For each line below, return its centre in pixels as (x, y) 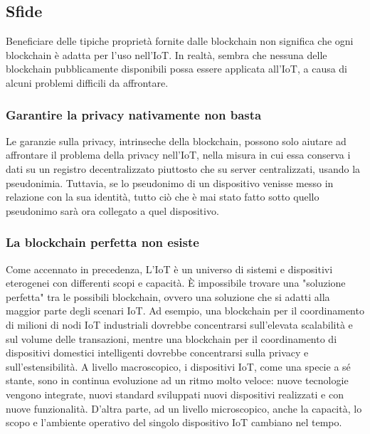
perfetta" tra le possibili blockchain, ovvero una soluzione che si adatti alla (168, 296)
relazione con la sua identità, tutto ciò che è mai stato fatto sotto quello (163, 197)
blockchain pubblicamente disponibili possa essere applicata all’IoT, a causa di (177, 69)
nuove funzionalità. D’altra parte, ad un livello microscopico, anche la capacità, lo (184, 408)
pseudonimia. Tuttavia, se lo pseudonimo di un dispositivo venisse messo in (170, 182)
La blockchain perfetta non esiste (102, 242)
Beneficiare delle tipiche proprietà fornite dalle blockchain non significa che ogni (180, 41)
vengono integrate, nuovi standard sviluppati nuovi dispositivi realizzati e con (175, 394)
